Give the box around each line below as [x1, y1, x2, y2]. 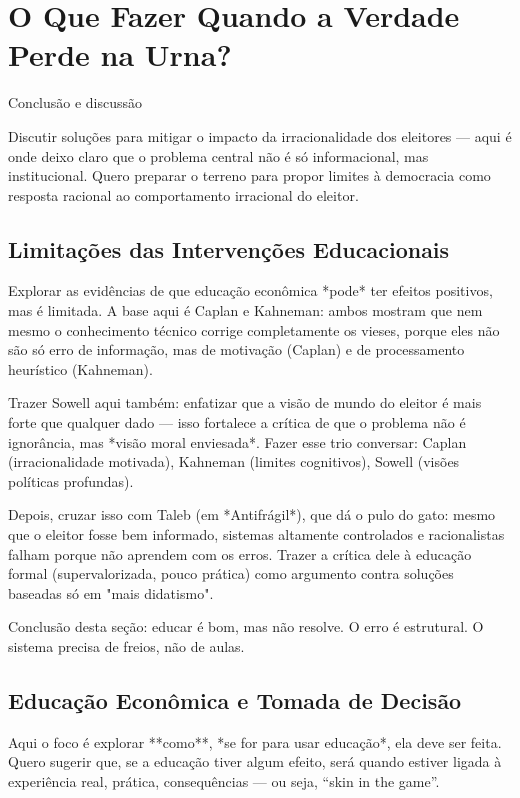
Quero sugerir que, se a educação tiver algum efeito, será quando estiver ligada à [8, 751, 502, 772]
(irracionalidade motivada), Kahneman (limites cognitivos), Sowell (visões [8, 451, 460, 472]
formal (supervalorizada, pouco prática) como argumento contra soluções [8, 563, 454, 584]
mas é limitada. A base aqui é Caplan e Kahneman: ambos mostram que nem [8, 300, 483, 321]
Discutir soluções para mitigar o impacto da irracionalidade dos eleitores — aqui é [8, 125, 512, 146]
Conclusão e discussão [8, 92, 143, 113]
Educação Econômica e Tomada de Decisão [8, 684, 462, 715]
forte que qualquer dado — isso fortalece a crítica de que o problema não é [8, 412, 466, 433]
